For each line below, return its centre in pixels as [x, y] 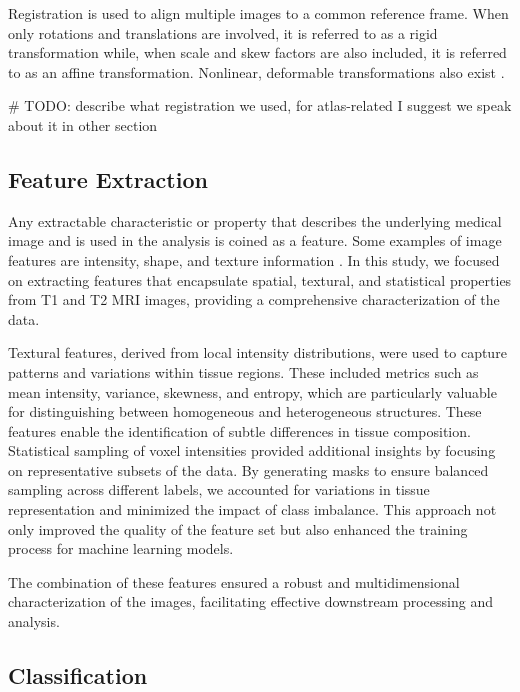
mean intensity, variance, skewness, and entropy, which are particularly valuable [252, 391]
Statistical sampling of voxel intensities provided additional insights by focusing [252, 450]
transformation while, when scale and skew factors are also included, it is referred [257, 52]
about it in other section [83, 124]
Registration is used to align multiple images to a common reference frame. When [258, 13]
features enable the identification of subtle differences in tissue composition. [239, 430]
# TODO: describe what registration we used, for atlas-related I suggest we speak [260, 105]
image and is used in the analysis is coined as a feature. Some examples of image [255, 240]
